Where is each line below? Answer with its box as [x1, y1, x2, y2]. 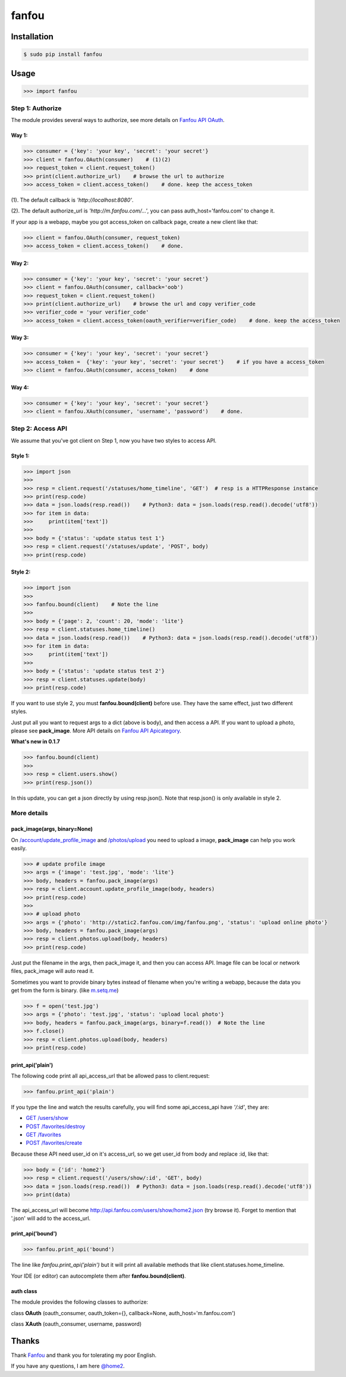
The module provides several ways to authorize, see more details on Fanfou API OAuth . [11, 117, 225, 124]
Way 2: [11, 259, 29, 267]
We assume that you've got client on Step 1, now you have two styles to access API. [11, 437, 217, 444]
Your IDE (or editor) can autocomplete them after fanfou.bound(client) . [11, 1272, 187, 1279]
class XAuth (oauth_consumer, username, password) [11, 1320, 142, 1327]
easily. [11, 844, 27, 852]
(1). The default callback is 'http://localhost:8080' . [11, 196, 134, 204]
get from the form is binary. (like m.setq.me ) [11, 987, 119, 994]
